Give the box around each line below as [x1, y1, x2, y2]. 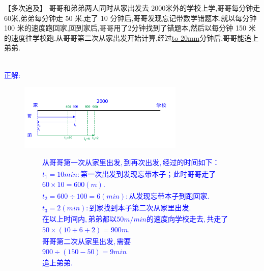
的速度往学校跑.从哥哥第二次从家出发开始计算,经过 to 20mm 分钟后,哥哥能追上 [4, 32, 259, 43]
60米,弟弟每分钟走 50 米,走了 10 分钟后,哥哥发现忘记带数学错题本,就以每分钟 [4, 12, 257, 23]
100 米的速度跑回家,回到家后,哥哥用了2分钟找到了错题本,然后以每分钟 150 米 [4, 22, 256, 33]
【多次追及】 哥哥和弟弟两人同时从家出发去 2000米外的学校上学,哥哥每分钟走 [4, 3, 260, 13]
